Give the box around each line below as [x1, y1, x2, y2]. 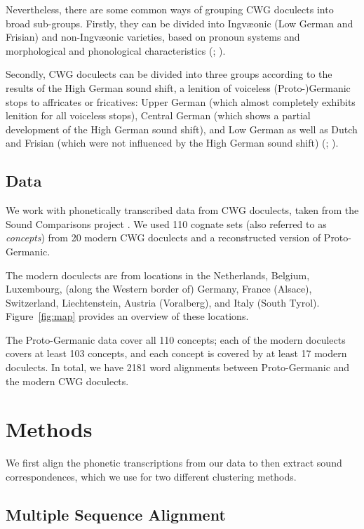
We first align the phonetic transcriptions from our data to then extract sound [6, 455, 342, 470]
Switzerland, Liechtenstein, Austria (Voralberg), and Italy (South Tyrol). [6, 295, 320, 309]
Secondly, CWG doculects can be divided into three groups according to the [6, 67, 332, 81]
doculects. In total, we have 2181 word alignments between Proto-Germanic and [6, 360, 350, 375]
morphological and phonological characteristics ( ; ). [6, 43, 226, 58]
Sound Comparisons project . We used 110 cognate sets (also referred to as [6, 216, 327, 231]
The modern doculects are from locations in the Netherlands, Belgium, [6, 267, 310, 282]
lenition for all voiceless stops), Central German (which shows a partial [6, 108, 311, 123]
